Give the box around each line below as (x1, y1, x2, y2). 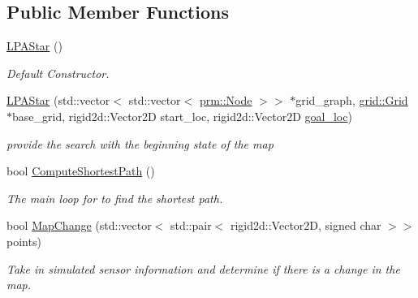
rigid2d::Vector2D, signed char (230, 217, 381, 234)
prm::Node (199, 92, 252, 109)
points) (6, 232, 41, 249)
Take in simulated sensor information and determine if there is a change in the (6, 260, 400, 277)
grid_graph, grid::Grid (295, 92, 408, 109)
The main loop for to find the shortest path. (6, 189, 223, 206)
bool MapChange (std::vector (6, 217, 152, 234)
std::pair (170, 217, 212, 234)
